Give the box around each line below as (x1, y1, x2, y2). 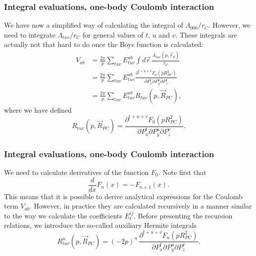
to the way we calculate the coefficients (4, 210, 122, 220)
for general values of (82, 29, 144, 40)
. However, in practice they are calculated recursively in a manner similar (29, 201, 252, 211)
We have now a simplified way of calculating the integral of (4, 20, 183, 30)
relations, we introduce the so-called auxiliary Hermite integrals (4, 220, 197, 230)
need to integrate (4, 29, 55, 40)
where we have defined (4, 104, 72, 115)
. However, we (208, 20, 251, 30)
